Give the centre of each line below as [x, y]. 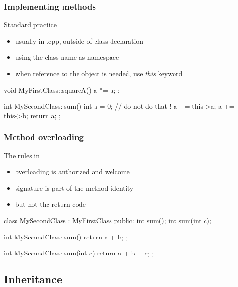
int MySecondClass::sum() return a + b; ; [66, 236]
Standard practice [30, 24]
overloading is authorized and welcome [72, 171]
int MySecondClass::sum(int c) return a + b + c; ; [79, 253]
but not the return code [50, 204]
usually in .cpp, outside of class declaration [79, 40]
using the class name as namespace [67, 57]
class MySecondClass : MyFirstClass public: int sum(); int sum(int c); [108, 220]
